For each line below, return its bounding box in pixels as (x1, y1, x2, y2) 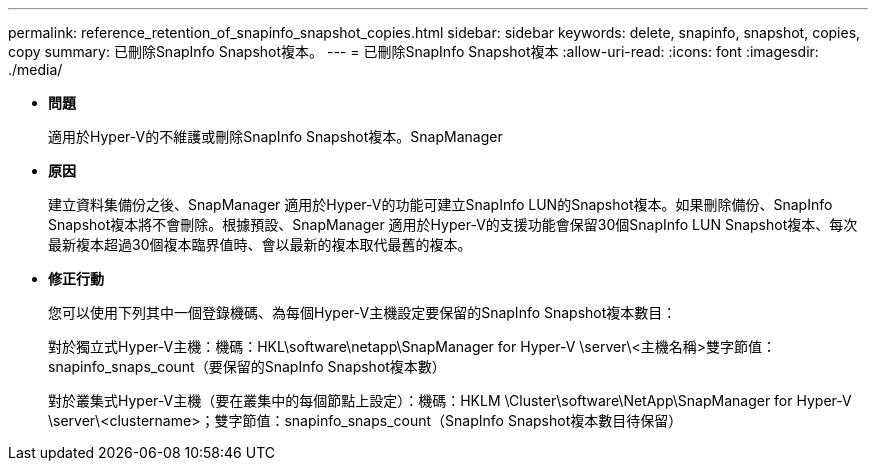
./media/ (8, 61, 63, 78)
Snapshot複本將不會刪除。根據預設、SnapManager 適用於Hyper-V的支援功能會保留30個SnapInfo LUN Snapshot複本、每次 (48, 216, 858, 233)
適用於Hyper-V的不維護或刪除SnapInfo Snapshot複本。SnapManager (48, 128, 503, 145)
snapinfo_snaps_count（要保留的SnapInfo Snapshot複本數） (48, 358, 446, 375)
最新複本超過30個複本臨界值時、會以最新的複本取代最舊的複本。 (48, 236, 472, 253)
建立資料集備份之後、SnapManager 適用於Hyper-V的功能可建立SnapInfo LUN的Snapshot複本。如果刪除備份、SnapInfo (48, 196, 833, 213)
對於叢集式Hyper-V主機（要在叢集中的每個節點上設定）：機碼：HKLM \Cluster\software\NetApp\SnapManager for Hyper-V (48, 392, 852, 409)
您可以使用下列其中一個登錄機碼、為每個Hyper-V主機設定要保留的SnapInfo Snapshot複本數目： (48, 304, 677, 321)
